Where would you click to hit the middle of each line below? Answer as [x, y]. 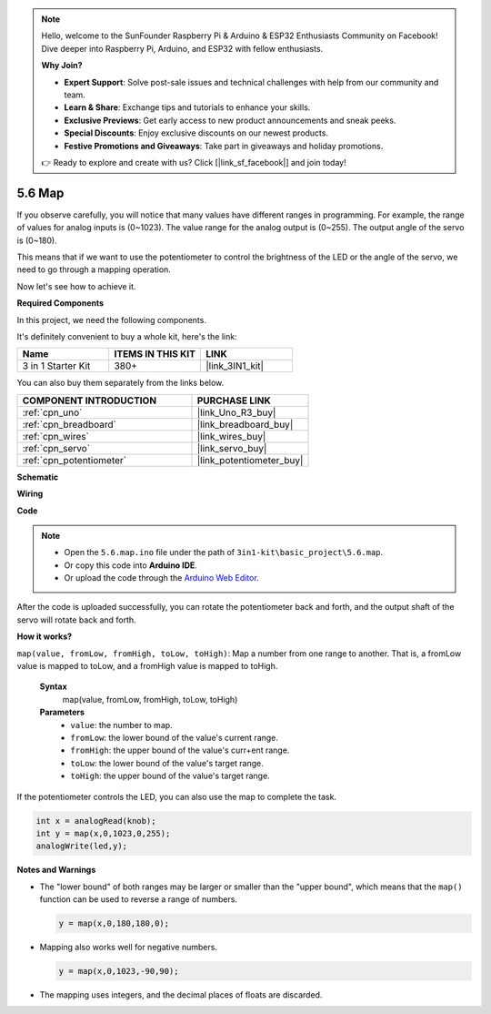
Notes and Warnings [56, 870]
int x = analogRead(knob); [96, 821]
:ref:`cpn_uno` [52, 412]
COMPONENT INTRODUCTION [90, 401]
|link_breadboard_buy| [245, 424]
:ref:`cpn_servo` [56, 448]
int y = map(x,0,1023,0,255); [103, 833]
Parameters [62, 712]
